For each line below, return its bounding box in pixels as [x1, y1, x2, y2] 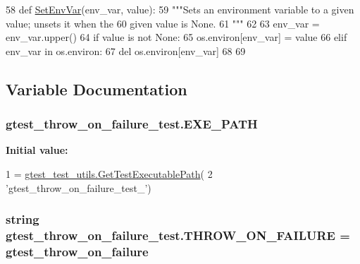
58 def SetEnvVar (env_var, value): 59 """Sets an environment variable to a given [6, 2, 354, 16]
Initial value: [6, 143, 68, 157]
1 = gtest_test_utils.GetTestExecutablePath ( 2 [6, 166, 213, 181]
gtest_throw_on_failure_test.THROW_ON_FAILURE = [6, 227, 350, 244]
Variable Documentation [6, 78, 187, 100]
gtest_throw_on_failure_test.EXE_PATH [6, 115, 258, 133]
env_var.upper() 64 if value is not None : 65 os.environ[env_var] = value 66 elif [6, 30, 347, 44]
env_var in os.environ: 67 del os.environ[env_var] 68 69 [6, 43, 246, 58]
